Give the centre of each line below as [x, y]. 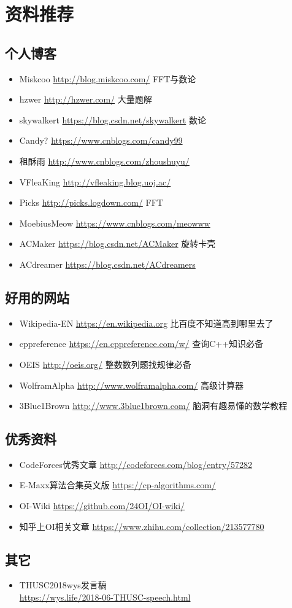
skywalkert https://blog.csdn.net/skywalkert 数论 [113, 119]
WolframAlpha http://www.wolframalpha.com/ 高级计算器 [132, 385]
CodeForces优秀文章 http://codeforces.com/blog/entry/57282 [136, 464]
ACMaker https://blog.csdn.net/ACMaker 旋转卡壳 [117, 244]
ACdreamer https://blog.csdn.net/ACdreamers [107, 264]
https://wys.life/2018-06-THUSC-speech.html [105, 597]
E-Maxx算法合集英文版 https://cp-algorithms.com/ [117, 485]
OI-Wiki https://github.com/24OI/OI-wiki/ [102, 506]
